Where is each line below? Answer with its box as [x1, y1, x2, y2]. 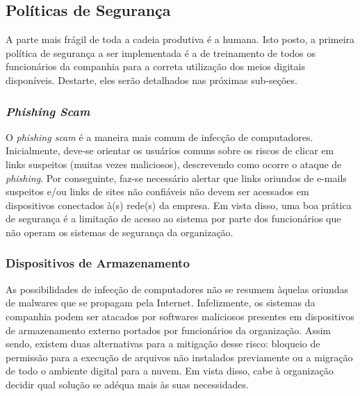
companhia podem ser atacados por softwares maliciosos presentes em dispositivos [6, 308, 354, 323]
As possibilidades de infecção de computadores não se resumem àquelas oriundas [6, 281, 349, 296]
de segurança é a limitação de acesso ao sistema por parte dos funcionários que [6, 211, 341, 226]
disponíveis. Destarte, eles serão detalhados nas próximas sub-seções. [6, 72, 297, 87]
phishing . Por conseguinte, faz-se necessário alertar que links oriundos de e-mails [6, 170, 347, 185]
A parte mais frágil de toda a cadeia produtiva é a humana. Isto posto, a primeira [6, 32, 355, 47]
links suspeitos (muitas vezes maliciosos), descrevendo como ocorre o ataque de [6, 156, 342, 171]
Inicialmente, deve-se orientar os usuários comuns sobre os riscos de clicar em [6, 143, 334, 158]
